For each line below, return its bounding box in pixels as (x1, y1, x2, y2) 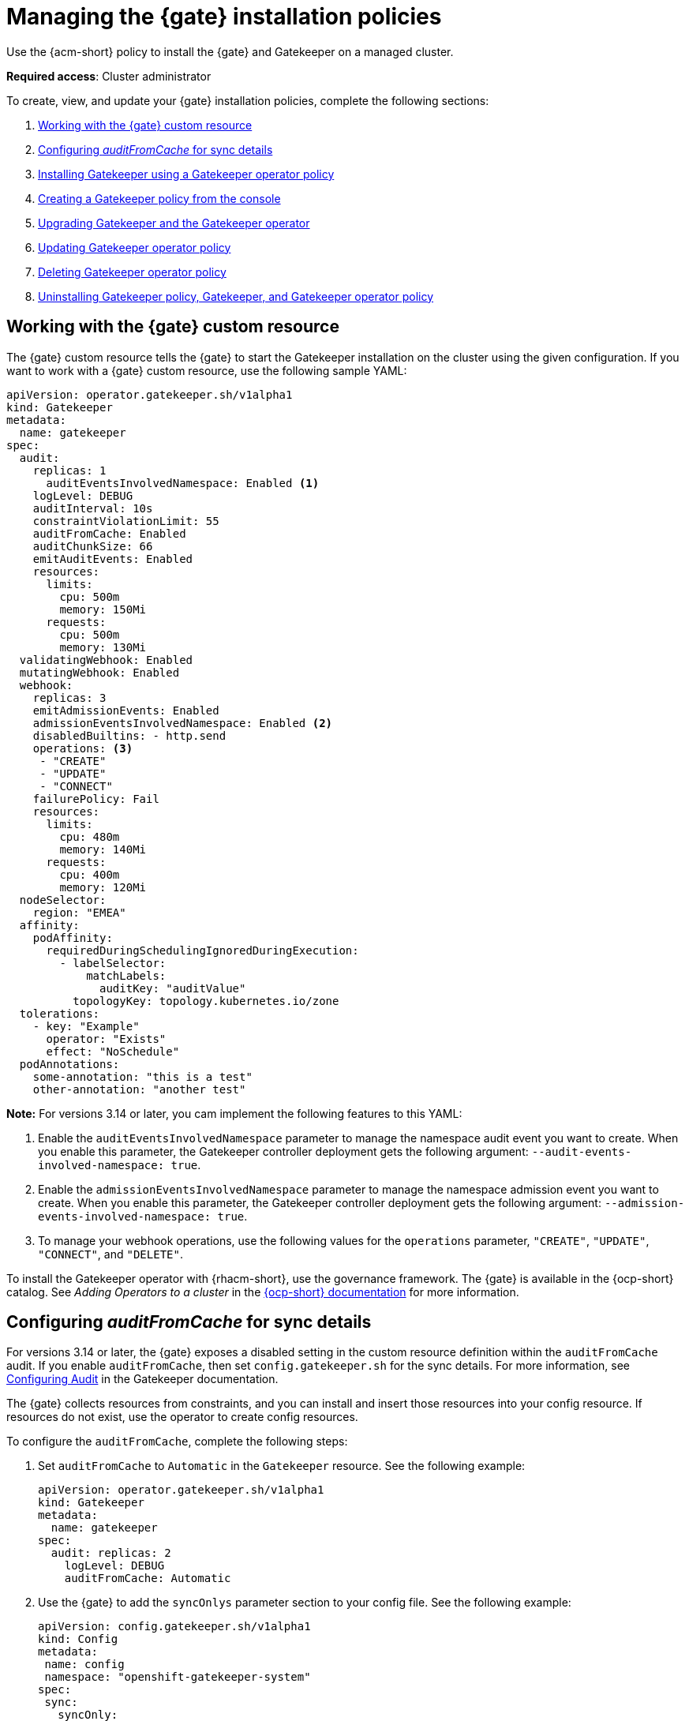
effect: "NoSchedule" (46, 1044, 180, 1058)
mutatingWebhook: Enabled (19, 666, 180, 679)
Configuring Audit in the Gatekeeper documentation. (6, 1372, 279, 1386)
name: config (44, 1658, 125, 1671)
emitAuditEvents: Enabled (32, 552, 193, 565)
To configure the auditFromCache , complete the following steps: (6, 1434, 348, 1449)
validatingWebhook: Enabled (19, 653, 193, 666)
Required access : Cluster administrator (6, 69, 212, 83)
